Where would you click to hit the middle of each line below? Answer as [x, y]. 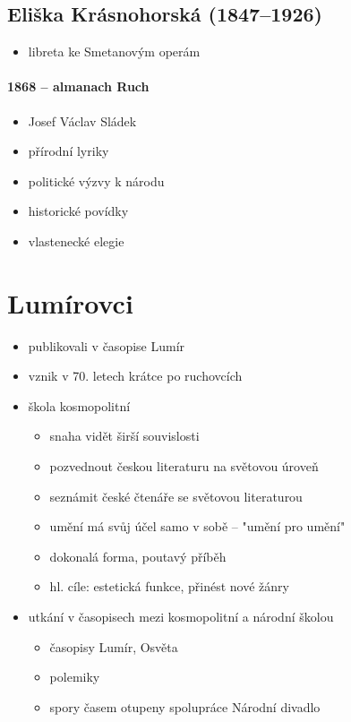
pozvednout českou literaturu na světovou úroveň [184, 466]
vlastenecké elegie [76, 241]
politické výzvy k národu [96, 180]
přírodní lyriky [68, 151]
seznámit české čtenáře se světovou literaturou [176, 496]
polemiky [75, 677]
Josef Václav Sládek [82, 120]
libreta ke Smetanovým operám [114, 52]
